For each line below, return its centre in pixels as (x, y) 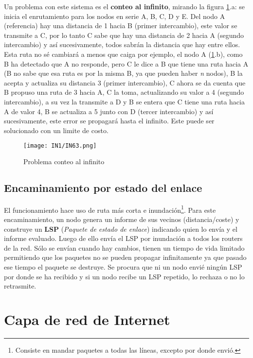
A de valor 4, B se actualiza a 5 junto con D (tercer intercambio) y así (109, 111)
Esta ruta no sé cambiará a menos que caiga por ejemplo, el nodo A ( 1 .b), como (123, 54)
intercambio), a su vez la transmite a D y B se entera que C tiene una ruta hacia (124, 101)
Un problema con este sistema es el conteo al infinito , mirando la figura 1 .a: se (125, 6)
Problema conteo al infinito (64, 161)
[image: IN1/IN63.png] (60, 146)
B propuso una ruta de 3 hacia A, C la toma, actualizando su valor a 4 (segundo (124, 92)
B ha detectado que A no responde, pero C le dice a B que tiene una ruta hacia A (126, 63)
